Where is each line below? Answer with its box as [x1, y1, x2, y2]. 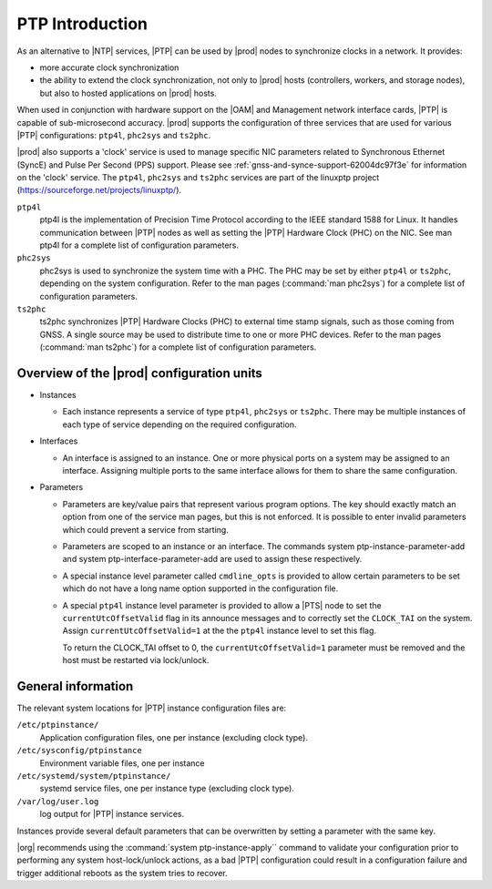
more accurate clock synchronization [39, 62, 179, 73]
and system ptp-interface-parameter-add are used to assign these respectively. [62, 554, 363, 565]
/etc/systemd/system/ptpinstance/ [16, 771, 171, 781]
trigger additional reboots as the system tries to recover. [16, 867, 228, 878]
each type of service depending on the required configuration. [62, 419, 297, 430]
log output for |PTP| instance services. [39, 809, 185, 820]
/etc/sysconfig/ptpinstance [16, 745, 143, 756]
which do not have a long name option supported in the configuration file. [62, 583, 339, 594]
